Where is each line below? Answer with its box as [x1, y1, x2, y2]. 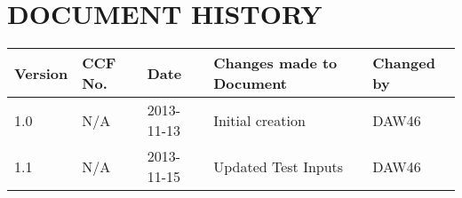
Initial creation [213, 109, 306, 131]
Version [14, 62, 68, 83]
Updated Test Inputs [213, 155, 344, 177]
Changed [372, 52, 435, 74]
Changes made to [213, 52, 338, 74]
